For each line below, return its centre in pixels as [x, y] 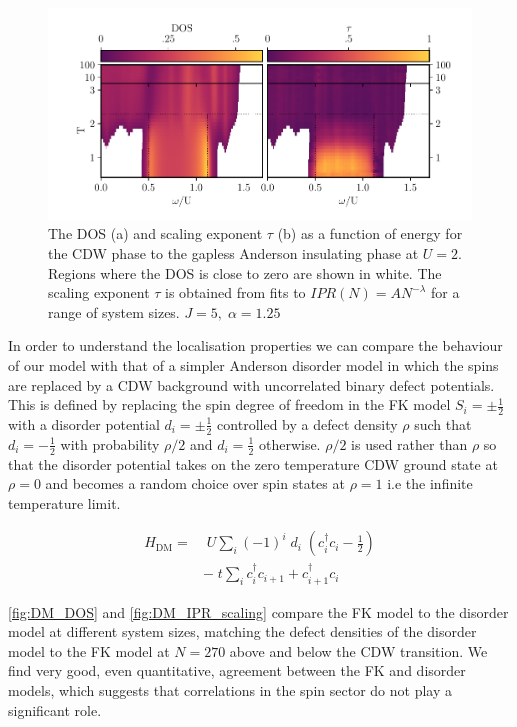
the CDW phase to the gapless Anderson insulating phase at [233, 252]
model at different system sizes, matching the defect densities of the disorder [242, 631]
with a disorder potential [84, 423]
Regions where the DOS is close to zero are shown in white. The [245, 272]
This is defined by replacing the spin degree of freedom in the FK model [229, 404]
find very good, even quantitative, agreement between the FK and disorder [237, 670]
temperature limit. [64, 502]
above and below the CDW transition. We [358, 650]
